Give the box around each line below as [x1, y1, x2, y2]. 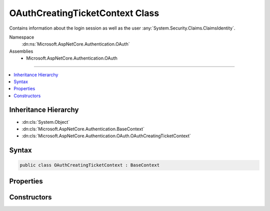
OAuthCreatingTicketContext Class [9, 8, 159, 19]
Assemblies [9, 48, 33, 54]
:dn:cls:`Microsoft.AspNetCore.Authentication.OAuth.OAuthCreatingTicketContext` [21, 133, 191, 139]
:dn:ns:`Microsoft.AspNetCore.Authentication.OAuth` [21, 41, 130, 47]
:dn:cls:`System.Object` [21, 119, 70, 125]
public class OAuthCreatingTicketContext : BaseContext [19, 162, 160, 168]
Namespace [9, 34, 34, 40]
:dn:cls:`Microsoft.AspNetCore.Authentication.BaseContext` [21, 126, 145, 132]
